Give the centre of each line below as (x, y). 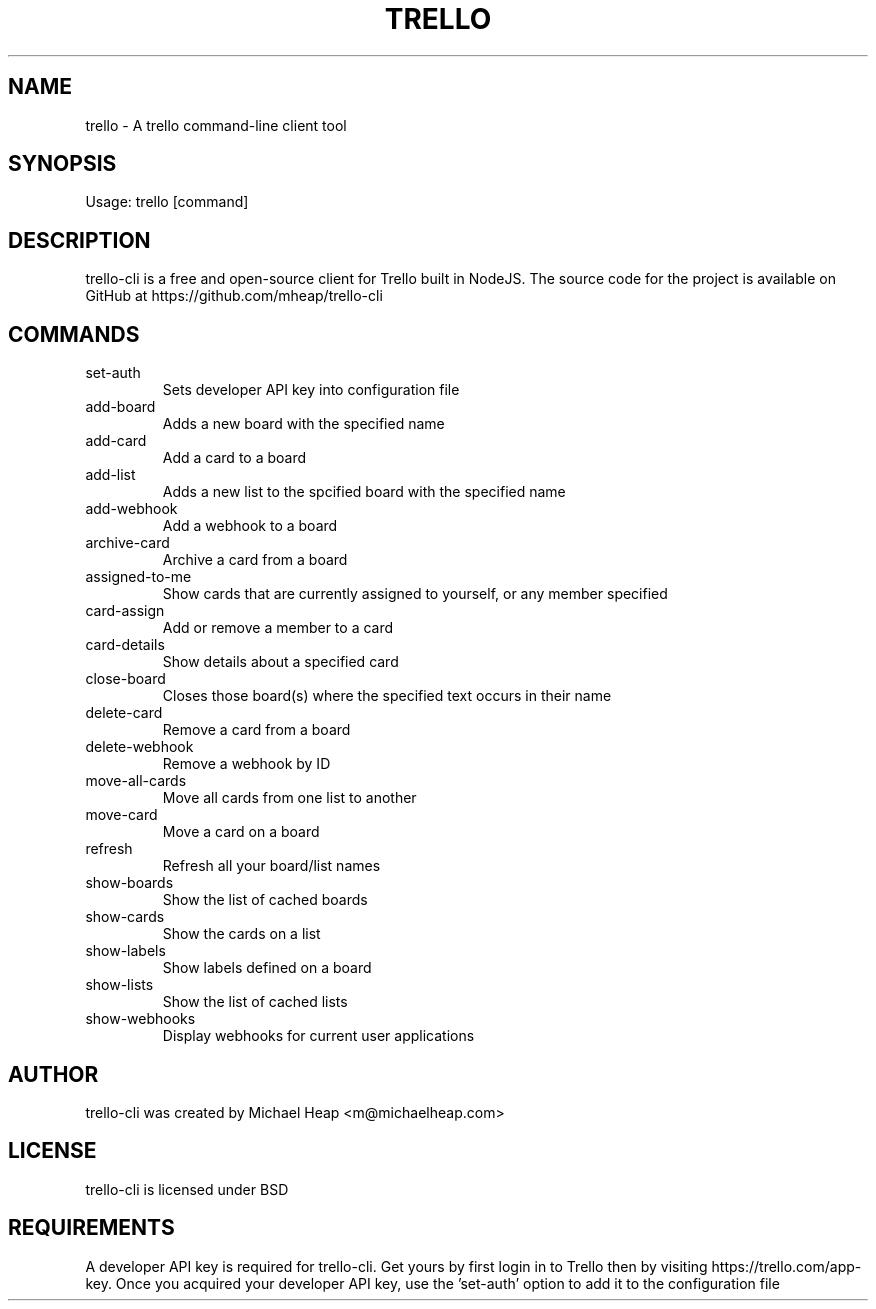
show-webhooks (140, 1019)
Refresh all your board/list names (271, 866)
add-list (110, 475)
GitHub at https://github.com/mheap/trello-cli (234, 296)
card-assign (125, 611)
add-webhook (131, 509)
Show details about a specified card (280, 662)
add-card (116, 441)
